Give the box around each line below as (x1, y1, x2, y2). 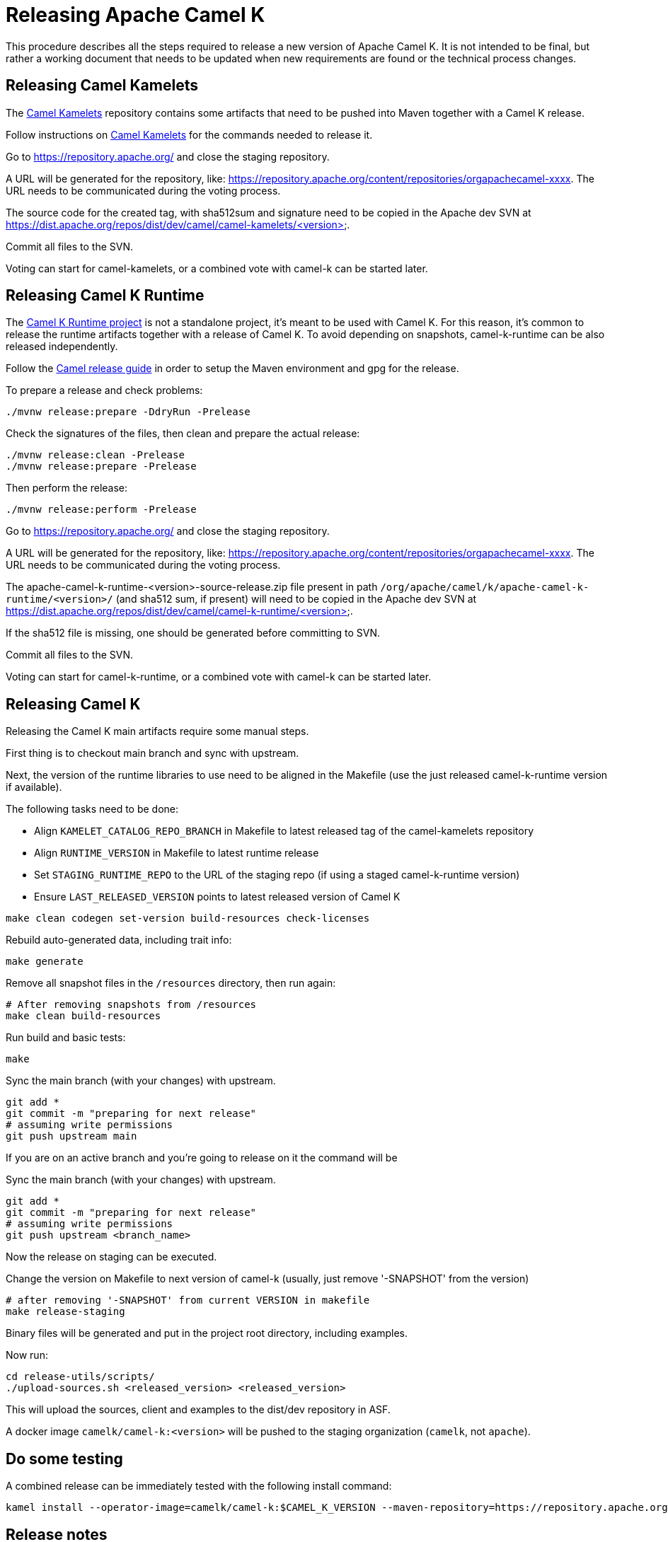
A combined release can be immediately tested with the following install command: (6, 1480, 392, 1492)
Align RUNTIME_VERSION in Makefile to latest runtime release (34, 847, 319, 859)
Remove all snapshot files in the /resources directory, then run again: (6, 977, 336, 990)
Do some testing (6, 1449, 123, 1468)
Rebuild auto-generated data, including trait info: (6, 934, 232, 946)
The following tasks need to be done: (6, 803, 179, 816)
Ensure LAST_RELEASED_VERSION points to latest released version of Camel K (34, 891, 401, 903)
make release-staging (6, 1306, 125, 1318)
